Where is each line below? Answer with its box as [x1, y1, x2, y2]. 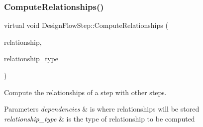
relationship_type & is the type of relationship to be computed [4, 113, 195, 124]
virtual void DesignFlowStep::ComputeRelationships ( [4, 20, 168, 30]
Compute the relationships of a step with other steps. [4, 87, 167, 97]
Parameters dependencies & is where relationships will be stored [4, 104, 200, 114]
